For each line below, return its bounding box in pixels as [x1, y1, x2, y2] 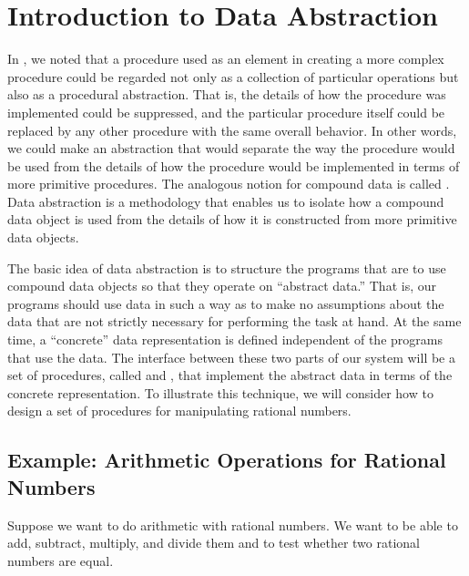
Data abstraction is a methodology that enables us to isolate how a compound [7, 191, 444, 211]
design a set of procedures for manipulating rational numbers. [7, 401, 352, 420]
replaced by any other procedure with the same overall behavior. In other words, [7, 120, 457, 139]
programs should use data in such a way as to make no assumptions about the [7, 293, 444, 313]
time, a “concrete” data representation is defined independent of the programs [7, 330, 443, 349]
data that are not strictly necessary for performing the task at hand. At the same [7, 312, 462, 331]
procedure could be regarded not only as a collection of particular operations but [7, 67, 459, 86]
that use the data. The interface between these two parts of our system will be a [7, 347, 455, 366]
